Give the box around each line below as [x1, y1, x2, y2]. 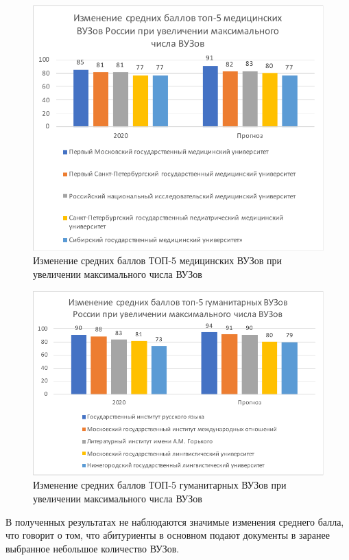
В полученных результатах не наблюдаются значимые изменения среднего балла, [5, 514, 344, 528]
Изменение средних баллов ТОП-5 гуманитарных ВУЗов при [33, 478, 287, 492]
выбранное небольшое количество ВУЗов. [5, 541, 180, 555]
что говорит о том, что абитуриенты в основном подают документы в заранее [5, 528, 330, 542]
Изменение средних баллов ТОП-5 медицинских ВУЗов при [33, 253, 282, 268]
